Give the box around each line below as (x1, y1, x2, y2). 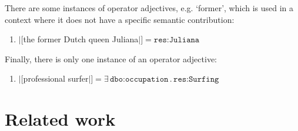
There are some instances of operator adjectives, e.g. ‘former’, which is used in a (5, 2, 294, 14)
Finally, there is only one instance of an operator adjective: (5, 52, 217, 65)
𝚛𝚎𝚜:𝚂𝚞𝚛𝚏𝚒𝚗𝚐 (173, 75, 219, 84)
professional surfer (23, 72, 89, 85)
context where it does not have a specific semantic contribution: (5, 13, 235, 25)
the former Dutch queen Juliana (23, 33, 139, 45)
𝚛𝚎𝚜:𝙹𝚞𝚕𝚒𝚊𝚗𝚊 (153, 36, 200, 45)
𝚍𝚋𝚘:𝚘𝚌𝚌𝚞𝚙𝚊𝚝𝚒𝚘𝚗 (110, 75, 169, 84)
